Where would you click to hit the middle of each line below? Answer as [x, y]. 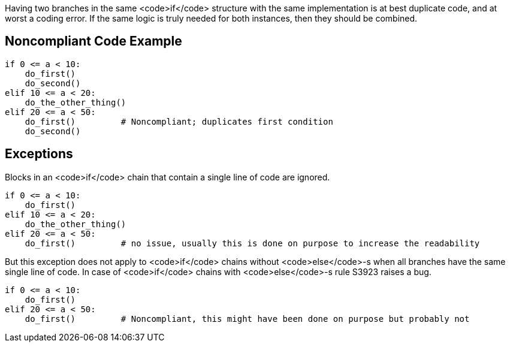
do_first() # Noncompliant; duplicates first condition [179, 121]
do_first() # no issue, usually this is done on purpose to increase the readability [252, 243]
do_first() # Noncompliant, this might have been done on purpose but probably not [247, 319]
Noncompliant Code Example [93, 41]
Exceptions [39, 154]
